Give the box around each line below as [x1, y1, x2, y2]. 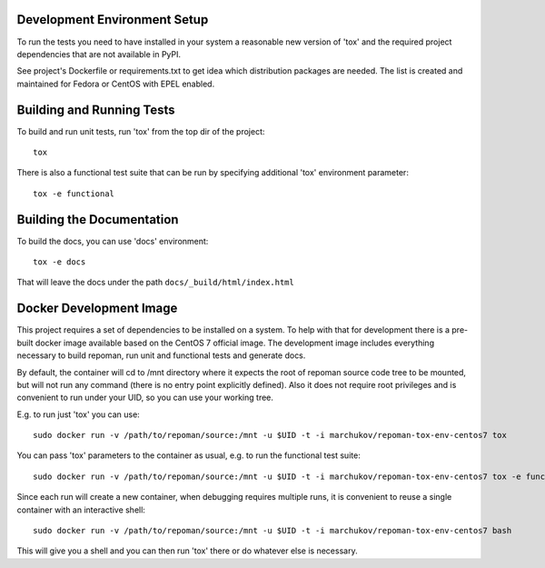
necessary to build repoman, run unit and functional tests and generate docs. [16, 350, 306, 361]
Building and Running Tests [16, 102, 176, 117]
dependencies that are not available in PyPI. [16, 48, 182, 59]
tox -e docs [33, 257, 86, 267]
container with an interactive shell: [16, 504, 145, 515]
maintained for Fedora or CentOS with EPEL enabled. [16, 78, 215, 89]
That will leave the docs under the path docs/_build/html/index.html [16, 277, 294, 288]
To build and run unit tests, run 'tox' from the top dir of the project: [16, 125, 265, 136]
